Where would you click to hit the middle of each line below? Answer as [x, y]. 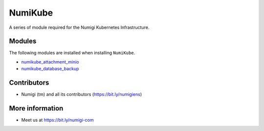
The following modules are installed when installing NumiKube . [72, 53]
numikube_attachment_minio [50, 62]
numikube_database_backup [50, 69]
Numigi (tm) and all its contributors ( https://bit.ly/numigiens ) [82, 94]
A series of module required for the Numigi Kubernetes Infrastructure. [79, 27]
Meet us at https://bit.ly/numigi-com [57, 120]
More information [36, 108]
